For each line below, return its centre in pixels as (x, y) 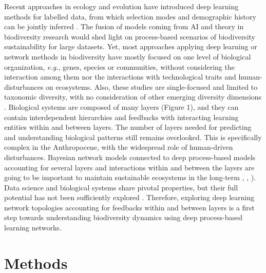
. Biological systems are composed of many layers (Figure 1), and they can (121, 106)
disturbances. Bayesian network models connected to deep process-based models (130, 157)
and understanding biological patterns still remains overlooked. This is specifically (133, 137)
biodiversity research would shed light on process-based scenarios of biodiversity (130, 36)
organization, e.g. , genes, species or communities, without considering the (119, 66)
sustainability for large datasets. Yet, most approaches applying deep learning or (131, 46)
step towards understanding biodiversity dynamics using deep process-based (123, 217)
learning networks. (33, 228)
